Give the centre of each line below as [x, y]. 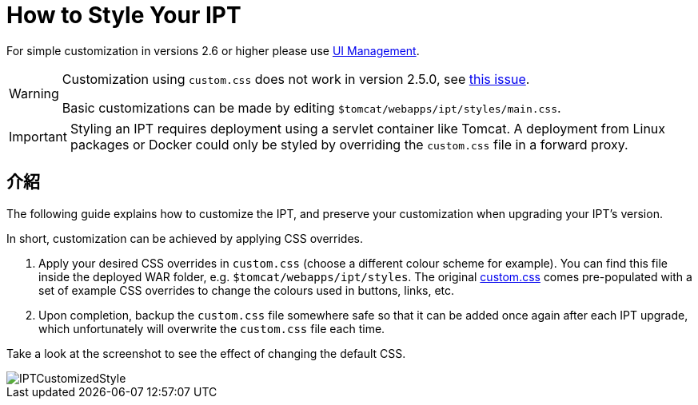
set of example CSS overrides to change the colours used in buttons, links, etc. [247, 290]
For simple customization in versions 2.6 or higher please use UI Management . [213, 50]
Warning [34, 93]
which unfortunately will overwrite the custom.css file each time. [212, 328]
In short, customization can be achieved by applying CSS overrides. [185, 238]
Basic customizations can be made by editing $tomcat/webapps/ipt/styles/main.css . [311, 107]
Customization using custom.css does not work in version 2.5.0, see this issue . [296, 79]
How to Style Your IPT [124, 15]
